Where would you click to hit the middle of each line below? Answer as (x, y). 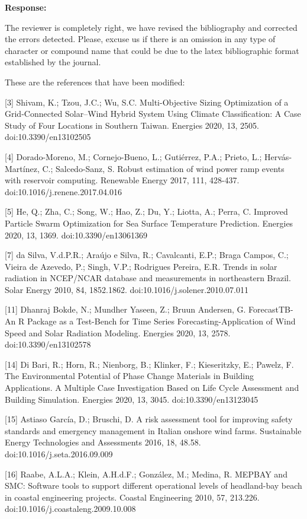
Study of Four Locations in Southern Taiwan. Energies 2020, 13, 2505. (132, 125)
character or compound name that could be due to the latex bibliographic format (152, 50)
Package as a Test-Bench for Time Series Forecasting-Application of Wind (161, 321)
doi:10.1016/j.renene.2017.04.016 (64, 191)
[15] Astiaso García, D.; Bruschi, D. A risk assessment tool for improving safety (149, 419)
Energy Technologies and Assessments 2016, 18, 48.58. (103, 442)
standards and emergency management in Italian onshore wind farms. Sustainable (153, 430)
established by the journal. (53, 62)
